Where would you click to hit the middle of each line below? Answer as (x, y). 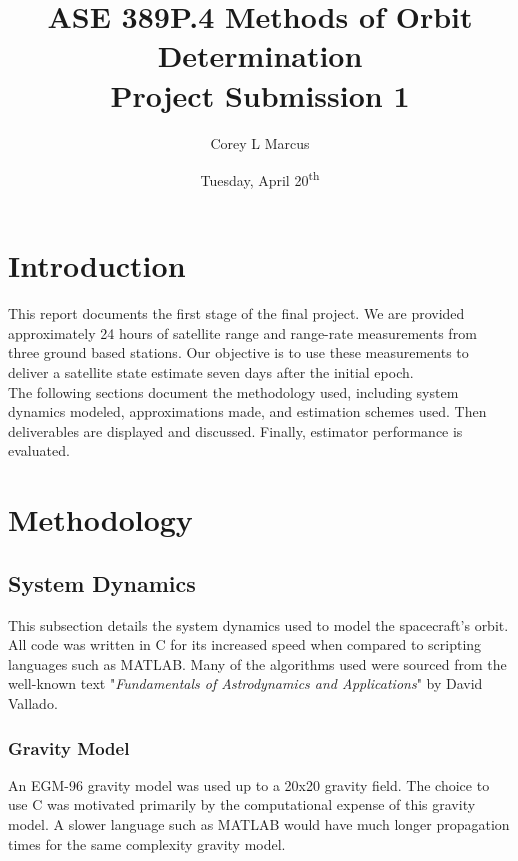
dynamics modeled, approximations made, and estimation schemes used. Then (247, 411)
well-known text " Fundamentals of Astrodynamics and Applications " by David (245, 683)
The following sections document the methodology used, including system (233, 391)
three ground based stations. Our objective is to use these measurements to (238, 352)
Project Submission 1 (260, 94)
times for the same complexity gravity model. (147, 843)
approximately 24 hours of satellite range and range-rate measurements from (242, 332)
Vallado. (33, 702)
